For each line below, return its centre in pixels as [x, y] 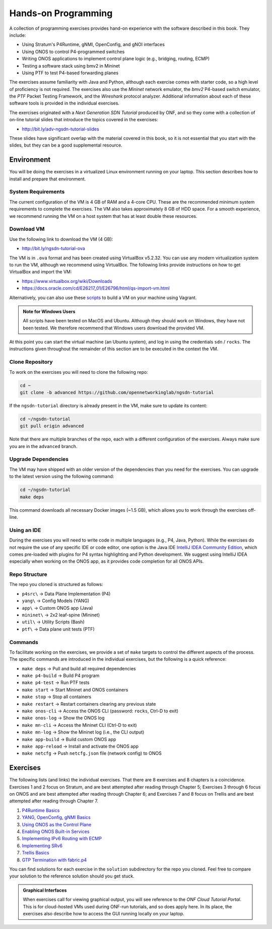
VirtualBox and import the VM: [41, 272]
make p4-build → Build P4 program [61, 676]
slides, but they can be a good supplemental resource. [66, 145]
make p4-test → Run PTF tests [56, 682]
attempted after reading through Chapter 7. [54, 801]
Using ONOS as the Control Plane [57, 824]
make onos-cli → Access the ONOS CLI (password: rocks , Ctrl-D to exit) [100, 711]
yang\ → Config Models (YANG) [56, 601]
